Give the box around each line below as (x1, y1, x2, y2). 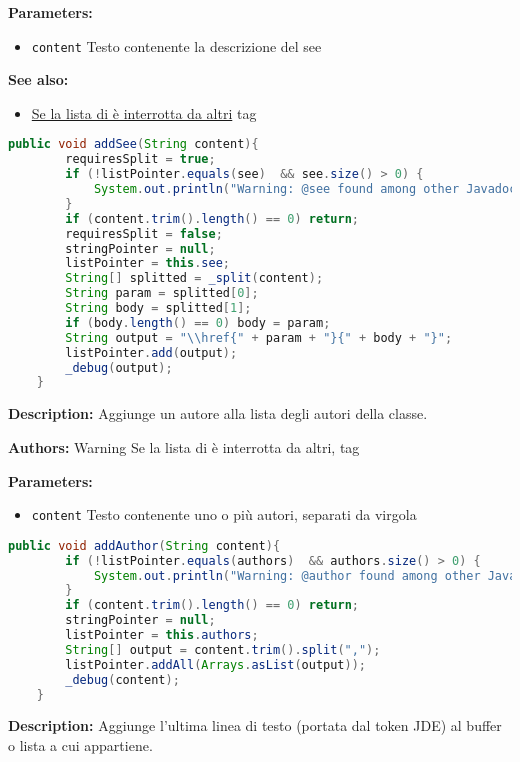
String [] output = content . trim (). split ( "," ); (65, 642, 381, 657)
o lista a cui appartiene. (8, 734, 153, 755)
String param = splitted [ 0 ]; (65, 286, 259, 301)
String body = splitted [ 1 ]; (65, 301, 252, 316)
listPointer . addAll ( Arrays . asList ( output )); (65, 657, 367, 672)
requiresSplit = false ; (65, 226, 223, 241)
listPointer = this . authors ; (65, 628, 259, 642)
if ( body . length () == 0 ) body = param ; (65, 315, 331, 330)
